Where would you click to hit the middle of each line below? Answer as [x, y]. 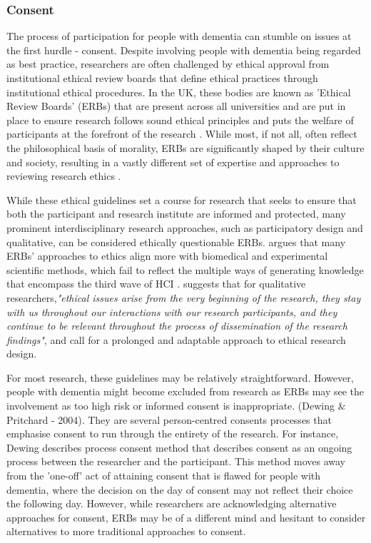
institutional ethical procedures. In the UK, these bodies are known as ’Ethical [179, 92]
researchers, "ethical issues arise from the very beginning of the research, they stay [184, 297]
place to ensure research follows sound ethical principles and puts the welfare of [180, 120]
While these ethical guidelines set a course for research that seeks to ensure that [182, 199]
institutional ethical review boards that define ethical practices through [162, 78]
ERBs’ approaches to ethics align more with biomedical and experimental [167, 256]
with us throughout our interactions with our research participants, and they [172, 311]
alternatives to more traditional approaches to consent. [126, 531]
